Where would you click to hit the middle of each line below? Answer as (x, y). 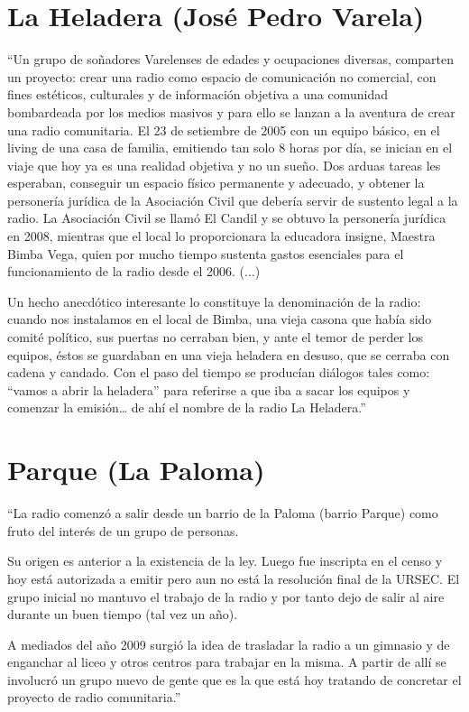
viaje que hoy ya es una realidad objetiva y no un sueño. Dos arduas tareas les (224, 165)
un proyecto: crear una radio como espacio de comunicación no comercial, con (222, 76)
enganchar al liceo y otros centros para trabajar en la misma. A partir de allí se (227, 662)
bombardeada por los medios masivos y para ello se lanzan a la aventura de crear (231, 111)
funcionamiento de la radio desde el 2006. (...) (134, 271)
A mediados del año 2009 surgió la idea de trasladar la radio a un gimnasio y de (229, 644)
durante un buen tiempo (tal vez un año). (123, 614)
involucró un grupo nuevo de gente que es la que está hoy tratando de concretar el (234, 679)
